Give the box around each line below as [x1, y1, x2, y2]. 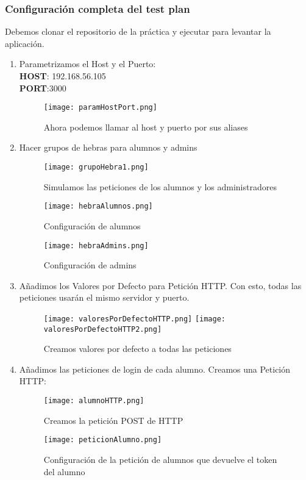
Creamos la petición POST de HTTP [43, 414, 183, 426]
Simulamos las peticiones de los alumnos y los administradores [43, 180, 277, 193]
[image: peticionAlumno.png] [43, 435, 162, 445]
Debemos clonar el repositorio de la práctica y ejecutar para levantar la [5, 25, 271, 38]
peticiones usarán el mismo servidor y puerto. [19, 291, 190, 304]
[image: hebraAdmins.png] [43, 241, 149, 250]
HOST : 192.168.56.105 [19, 70, 106, 82]
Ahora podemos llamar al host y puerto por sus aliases [43, 120, 248, 133]
